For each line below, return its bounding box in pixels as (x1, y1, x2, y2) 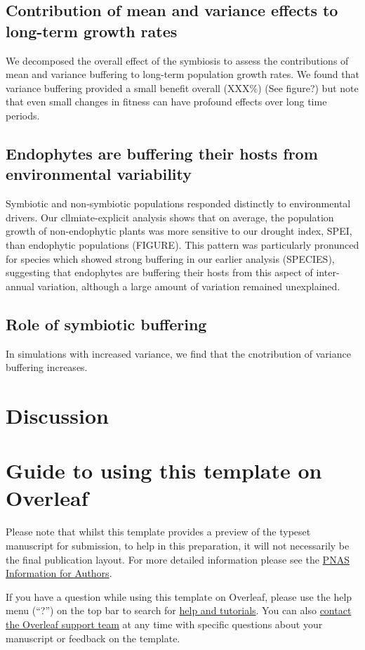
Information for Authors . (6, 566, 112, 580)
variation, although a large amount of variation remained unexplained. (37, 278, 340, 293)
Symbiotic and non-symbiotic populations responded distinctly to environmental (6, 196, 351, 211)
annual (6, 278, 34, 293)
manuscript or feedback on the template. (6, 630, 180, 645)
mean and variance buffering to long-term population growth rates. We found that (6, 67, 359, 82)
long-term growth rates (6, 20, 178, 41)
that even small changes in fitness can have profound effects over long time (6, 94, 327, 109)
